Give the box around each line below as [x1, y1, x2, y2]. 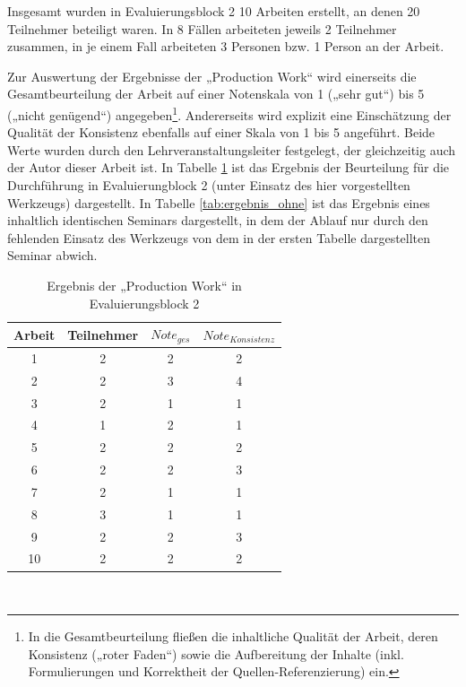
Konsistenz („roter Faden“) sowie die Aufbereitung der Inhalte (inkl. [28, 644, 404, 663]
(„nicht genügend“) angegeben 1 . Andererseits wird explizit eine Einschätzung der [7, 102, 452, 124]
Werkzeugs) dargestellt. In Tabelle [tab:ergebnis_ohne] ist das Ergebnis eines [7, 193, 430, 212]
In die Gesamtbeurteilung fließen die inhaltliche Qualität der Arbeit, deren [28, 627, 438, 646]
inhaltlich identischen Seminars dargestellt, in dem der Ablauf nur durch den [7, 211, 428, 230]
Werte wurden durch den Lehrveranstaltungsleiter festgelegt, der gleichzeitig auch [7, 140, 456, 159]
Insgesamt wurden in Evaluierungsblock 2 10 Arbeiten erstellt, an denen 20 [7, 2, 420, 20]
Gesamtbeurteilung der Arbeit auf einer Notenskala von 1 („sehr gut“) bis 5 [7, 84, 425, 103]
